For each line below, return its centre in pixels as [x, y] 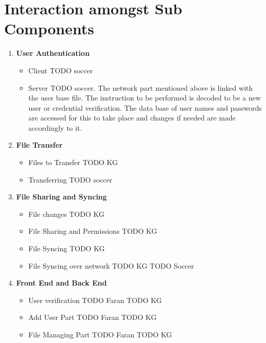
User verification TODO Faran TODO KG [95, 300]
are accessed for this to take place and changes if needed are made [132, 118]
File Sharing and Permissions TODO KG [93, 231]
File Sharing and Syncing [61, 197]
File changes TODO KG [66, 214]
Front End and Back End [61, 283]
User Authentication [53, 53]
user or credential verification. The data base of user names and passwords [145, 107]
